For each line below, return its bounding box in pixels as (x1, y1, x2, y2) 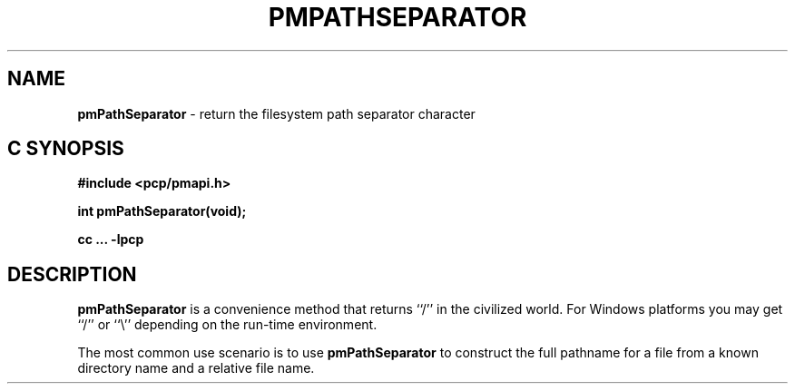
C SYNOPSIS (7, 137, 124, 161)
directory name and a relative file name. (77, 360, 315, 376)
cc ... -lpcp (77, 231, 144, 248)
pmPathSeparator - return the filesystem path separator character (77, 105, 476, 122)
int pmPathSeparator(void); (77, 203, 247, 220)
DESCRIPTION (7, 262, 137, 286)
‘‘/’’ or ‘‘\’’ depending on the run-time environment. (77, 317, 378, 333)
